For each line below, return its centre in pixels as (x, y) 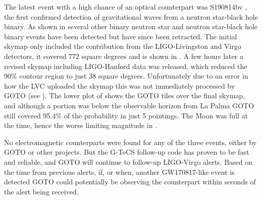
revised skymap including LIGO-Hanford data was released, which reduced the (126, 66)
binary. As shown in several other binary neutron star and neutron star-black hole (131, 26)
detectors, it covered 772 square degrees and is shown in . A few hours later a (124, 56)
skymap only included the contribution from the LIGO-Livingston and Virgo (123, 46)
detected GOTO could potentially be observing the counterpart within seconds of (130, 182)
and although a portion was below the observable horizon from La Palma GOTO (129, 105)
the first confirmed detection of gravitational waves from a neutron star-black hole (131, 16)
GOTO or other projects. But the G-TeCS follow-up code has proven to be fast (127, 152)
